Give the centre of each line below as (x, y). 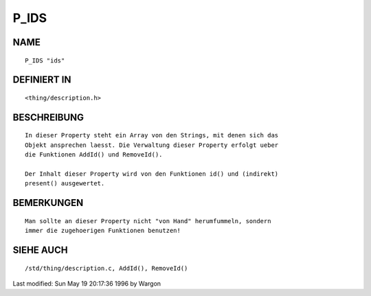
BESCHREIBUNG (48, 117)
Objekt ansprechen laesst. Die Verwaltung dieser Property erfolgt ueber (152, 145)
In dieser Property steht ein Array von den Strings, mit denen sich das (152, 135)
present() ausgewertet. (65, 183)
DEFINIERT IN (42, 80)
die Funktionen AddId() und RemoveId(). (94, 155)
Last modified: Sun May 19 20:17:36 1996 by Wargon (87, 283)
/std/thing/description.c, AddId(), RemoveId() (106, 268)
